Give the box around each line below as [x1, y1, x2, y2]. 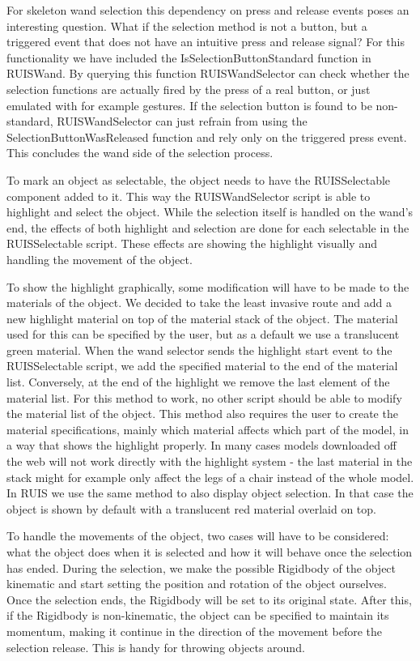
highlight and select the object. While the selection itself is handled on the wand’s [6, 203, 414, 220]
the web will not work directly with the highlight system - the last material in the [6, 453, 413, 470]
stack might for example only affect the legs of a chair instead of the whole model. [6, 468, 414, 485]
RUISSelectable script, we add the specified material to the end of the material [6, 357, 398, 374]
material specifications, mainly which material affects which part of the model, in [6, 420, 409, 437]
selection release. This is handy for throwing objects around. [6, 638, 305, 655]
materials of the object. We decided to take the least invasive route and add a [6, 294, 392, 311]
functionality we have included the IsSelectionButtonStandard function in [6, 49, 371, 66]
